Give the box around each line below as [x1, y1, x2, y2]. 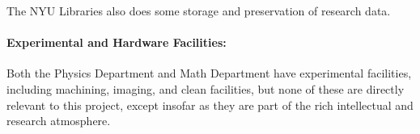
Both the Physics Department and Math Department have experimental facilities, [6, 65, 412, 82]
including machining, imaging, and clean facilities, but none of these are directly [6, 80, 405, 97]
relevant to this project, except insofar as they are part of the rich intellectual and [6, 96, 414, 113]
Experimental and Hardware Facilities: [6, 34, 227, 51]
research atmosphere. [6, 112, 111, 129]
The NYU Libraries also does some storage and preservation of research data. [6, 2, 391, 19]
